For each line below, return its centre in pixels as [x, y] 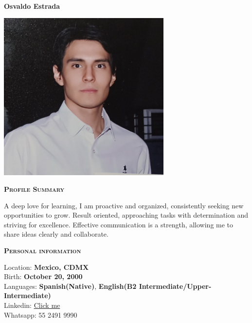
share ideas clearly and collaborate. [56, 234]
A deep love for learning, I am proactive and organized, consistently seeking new [124, 205]
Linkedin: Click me [32, 305]
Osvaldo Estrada [32, 6]
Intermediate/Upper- [175, 286]
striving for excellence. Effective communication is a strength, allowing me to [119, 224]
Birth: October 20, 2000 [43, 276]
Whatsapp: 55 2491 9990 [41, 314]
